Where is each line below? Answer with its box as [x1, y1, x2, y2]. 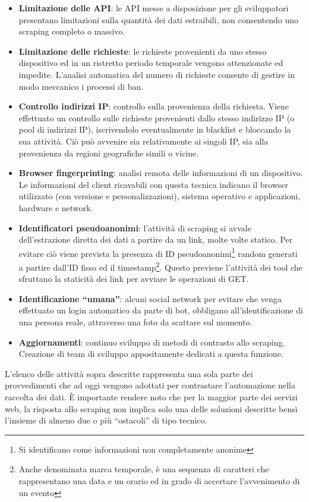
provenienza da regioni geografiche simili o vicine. [18, 146, 199, 159]
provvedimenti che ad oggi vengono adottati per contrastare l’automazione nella [5, 379, 295, 391]
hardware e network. [18, 201, 93, 214]
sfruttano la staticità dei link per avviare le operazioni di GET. [18, 272, 249, 285]
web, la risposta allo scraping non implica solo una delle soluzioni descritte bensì [5, 402, 298, 415]
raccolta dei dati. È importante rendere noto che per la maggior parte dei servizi [5, 390, 298, 403]
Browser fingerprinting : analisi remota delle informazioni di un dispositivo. [18, 167, 303, 179]
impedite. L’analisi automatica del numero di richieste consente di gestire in [18, 68, 295, 80]
